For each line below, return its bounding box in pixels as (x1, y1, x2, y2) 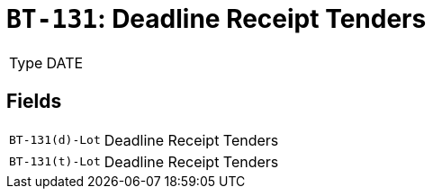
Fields (6, 90, 62, 113)
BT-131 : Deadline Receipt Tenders (6, 4, 427, 34)
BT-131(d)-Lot (9, 133, 101, 147)
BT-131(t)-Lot (9, 155, 101, 169)
